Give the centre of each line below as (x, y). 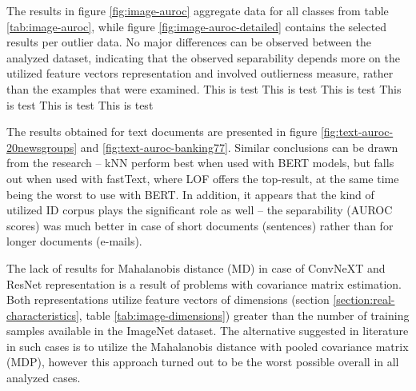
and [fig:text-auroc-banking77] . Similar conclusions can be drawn (239, 147)
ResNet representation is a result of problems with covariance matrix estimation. (204, 283)
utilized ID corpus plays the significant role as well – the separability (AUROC (200, 210)
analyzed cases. (44, 378)
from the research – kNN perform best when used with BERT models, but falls (200, 163)
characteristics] (43, 315)
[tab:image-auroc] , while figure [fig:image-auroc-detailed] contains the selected (197, 26)
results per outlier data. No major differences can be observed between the (189, 42)
